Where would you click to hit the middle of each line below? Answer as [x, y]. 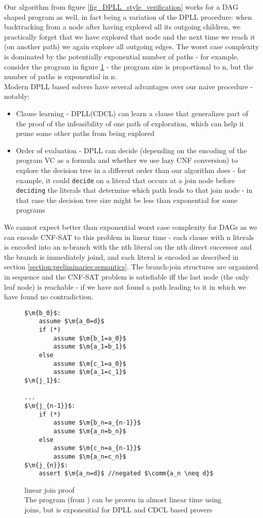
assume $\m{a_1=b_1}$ [90, 347]
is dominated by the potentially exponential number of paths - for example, [122, 56]
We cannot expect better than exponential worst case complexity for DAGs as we [131, 227]
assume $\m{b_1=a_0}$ [90, 338]
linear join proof [50, 489]
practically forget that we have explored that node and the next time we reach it [130, 36]
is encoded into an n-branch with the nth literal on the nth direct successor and [128, 247]
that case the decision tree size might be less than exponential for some [127, 200]
